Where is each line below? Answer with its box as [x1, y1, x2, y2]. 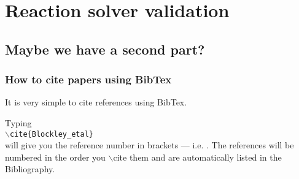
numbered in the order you [5, 150, 106, 163]
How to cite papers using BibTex [5, 72, 172, 87]
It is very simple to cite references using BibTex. [5, 96, 187, 109]
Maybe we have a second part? [5, 39, 205, 58]
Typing [5, 116, 32, 129]
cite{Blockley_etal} [9, 129, 93, 139]
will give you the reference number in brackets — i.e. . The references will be [5, 139, 294, 151]
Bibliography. [5, 162, 55, 175]
